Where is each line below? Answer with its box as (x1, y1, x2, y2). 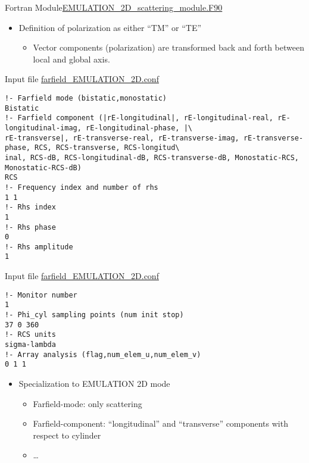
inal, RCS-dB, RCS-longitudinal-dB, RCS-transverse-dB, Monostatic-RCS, (5, 153, 299, 162)
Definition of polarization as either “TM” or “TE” (18, 21, 202, 33)
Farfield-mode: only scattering (33, 397, 142, 409)
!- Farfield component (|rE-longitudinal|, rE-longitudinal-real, (5, 114, 274, 123)
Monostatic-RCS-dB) (5, 163, 82, 172)
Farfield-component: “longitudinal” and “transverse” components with (33, 417, 288, 430)
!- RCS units (5, 330, 56, 339)
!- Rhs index (5, 203, 56, 212)
